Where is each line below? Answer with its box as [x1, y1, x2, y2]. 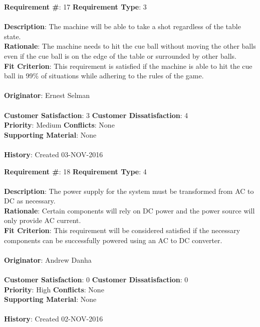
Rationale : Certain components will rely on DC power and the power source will [4, 205, 255, 215]
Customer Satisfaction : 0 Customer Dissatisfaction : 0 [4, 274, 188, 285]
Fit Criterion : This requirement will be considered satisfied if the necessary [4, 225, 240, 236]
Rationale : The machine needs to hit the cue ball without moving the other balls [4, 41, 256, 51]
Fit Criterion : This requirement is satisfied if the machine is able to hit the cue [4, 60, 252, 71]
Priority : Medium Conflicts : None [4, 120, 115, 130]
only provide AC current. [4, 215, 81, 226]
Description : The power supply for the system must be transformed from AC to [4, 185, 254, 196]
